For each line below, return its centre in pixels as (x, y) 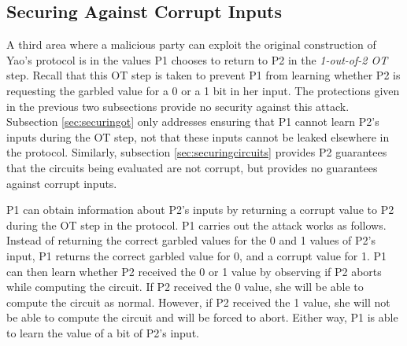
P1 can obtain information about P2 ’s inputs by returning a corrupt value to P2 (200, 210)
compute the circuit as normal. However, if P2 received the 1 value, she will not (198, 302)
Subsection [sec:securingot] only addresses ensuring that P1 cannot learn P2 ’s (193, 121)
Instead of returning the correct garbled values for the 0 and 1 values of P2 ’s (191, 240)
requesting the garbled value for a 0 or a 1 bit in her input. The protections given (203, 90)
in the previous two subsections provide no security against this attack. (178, 106)
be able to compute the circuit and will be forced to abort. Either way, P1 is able (202, 317)
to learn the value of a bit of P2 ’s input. (103, 332)
